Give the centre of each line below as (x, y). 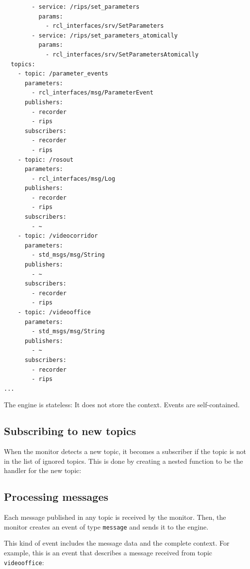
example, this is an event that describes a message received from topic (108, 552)
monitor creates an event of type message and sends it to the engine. (106, 526)
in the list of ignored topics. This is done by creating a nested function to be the (124, 461)
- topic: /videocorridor (58, 236)
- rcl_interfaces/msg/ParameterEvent (92, 93)
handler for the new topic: (43, 470)
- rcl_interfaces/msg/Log (74, 179)
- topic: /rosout (46, 160)
